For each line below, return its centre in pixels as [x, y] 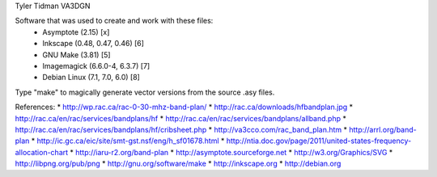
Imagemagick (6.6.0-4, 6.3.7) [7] [96, 65]
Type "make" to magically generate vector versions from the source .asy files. [145, 92]
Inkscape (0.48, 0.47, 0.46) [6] [93, 44]
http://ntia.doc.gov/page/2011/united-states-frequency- [319, 141]
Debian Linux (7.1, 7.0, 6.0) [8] [91, 78]
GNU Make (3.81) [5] [76, 55]
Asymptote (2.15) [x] [76, 32]
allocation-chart [42, 152]
